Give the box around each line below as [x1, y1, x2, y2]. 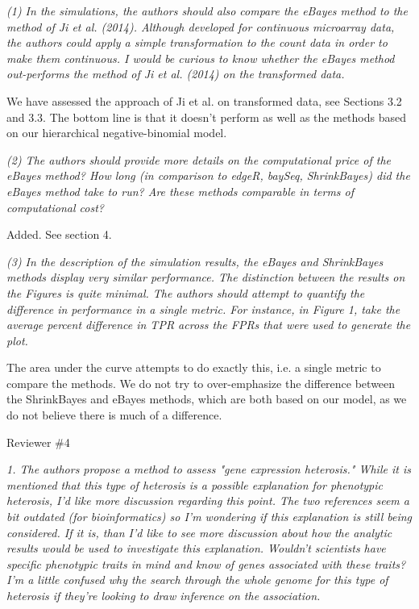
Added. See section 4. [6, 226, 112, 243]
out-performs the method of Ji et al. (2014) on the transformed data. [6, 65, 345, 82]
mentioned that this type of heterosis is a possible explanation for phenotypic [6, 476, 384, 493]
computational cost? [6, 198, 104, 215]
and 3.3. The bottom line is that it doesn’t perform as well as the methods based [6, 108, 406, 125]
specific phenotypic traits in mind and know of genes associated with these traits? [6, 555, 406, 572]
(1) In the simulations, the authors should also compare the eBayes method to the [6, 2, 408, 19]
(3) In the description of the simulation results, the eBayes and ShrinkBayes [6, 252, 384, 269]
